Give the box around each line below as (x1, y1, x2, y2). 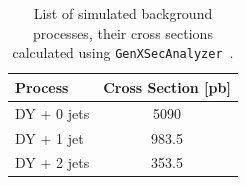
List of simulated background (33, 3, 213, 23)
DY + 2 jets (15, 152, 90, 173)
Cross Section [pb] (103, 76, 231, 97)
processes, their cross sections (33, 22, 213, 43)
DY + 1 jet (15, 127, 84, 148)
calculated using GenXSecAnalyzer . (12, 42, 234, 63)
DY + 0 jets (15, 102, 90, 123)
